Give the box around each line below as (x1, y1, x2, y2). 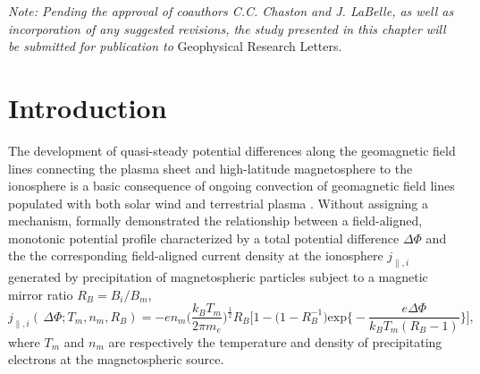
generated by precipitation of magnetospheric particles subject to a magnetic (8, 268, 428, 286)
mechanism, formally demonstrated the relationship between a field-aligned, (8, 211, 423, 230)
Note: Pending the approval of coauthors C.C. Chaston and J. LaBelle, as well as (8, 2, 454, 20)
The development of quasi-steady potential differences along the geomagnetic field (8, 140, 456, 159)
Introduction (8, 89, 167, 125)
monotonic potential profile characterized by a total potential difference (8, 228, 400, 247)
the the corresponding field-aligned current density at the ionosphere (8, 246, 383, 265)
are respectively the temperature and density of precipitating (108, 332, 442, 351)
